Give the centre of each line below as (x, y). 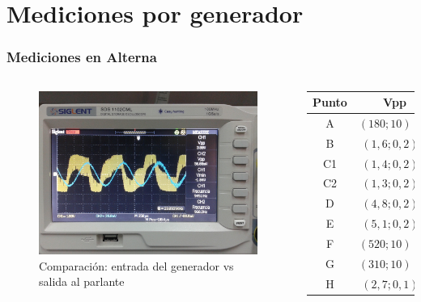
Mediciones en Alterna (82, 57)
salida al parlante (82, 281)
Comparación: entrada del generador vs (136, 265)
